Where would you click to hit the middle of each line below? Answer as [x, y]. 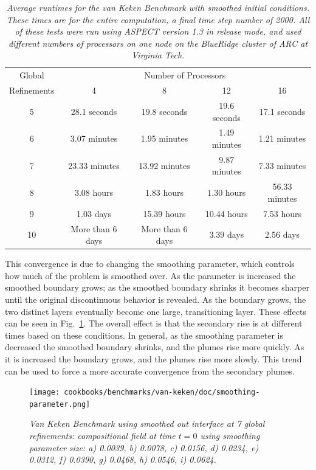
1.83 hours [164, 192]
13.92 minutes [164, 165]
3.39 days [227, 234]
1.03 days [94, 213]
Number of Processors [185, 75]
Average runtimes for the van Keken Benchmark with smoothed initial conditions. [158, 7]
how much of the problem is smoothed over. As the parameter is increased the [150, 275]
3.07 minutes [94, 138]
